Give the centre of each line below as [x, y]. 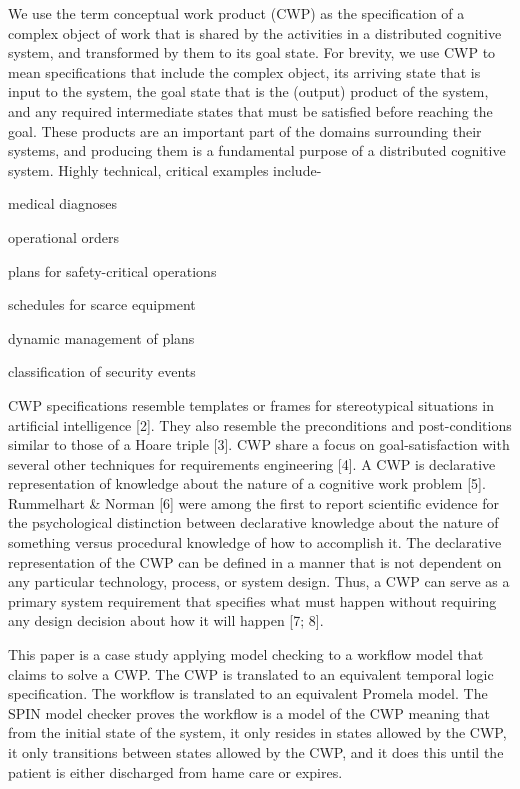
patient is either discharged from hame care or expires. [175, 771]
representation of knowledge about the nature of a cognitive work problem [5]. [247, 483]
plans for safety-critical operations [112, 270]
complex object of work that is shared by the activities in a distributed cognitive [255, 32]
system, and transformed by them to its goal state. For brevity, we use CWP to [252, 52]
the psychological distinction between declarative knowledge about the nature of [253, 522]
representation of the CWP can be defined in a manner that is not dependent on [255, 561]
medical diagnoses [63, 203]
